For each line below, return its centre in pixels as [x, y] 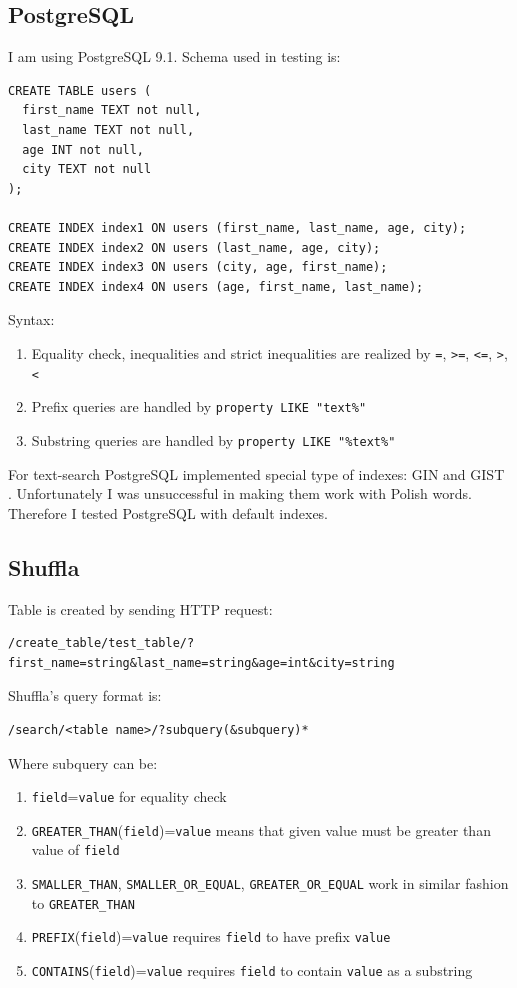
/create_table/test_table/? [101, 643]
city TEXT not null [87, 169]
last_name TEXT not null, [108, 129]
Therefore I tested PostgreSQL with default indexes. [168, 512]
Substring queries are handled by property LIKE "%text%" [213, 439]
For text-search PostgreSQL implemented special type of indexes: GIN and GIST [256, 473]
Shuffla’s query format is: [85, 695]
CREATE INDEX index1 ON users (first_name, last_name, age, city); [237, 227]
